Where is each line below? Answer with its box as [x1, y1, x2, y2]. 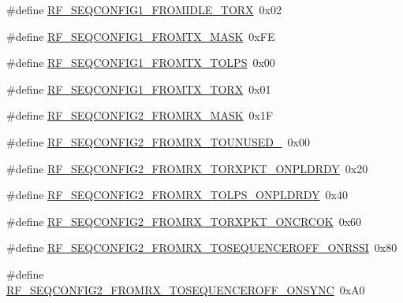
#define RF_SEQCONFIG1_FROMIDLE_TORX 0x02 [6, 2, 282, 17]
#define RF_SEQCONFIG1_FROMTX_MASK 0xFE [6, 28, 275, 44]
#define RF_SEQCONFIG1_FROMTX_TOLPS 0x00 [6, 54, 275, 71]
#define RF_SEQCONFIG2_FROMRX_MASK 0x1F [6, 107, 274, 124]
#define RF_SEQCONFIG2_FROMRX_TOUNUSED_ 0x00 [6, 133, 310, 150]
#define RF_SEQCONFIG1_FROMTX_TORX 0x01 [6, 80, 271, 97]
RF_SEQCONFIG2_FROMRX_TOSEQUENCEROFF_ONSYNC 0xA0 [6, 281, 365, 297]
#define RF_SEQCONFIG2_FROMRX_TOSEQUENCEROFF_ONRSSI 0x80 [6, 239, 397, 256]
